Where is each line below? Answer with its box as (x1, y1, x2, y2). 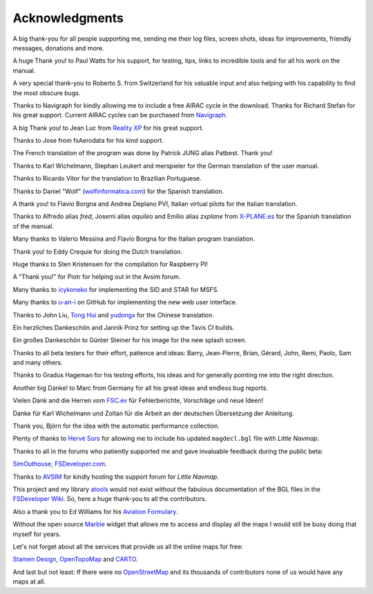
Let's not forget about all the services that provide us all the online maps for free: (12, 542, 243, 551)
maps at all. (12, 577, 46, 586)
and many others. (12, 359, 63, 367)
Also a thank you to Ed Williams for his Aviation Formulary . (12, 507, 178, 515)
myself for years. (12, 530, 61, 538)
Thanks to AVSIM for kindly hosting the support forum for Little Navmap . (12, 473, 219, 481)
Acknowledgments (12, 10, 124, 26)
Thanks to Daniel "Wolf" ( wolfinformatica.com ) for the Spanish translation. (12, 187, 224, 195)
